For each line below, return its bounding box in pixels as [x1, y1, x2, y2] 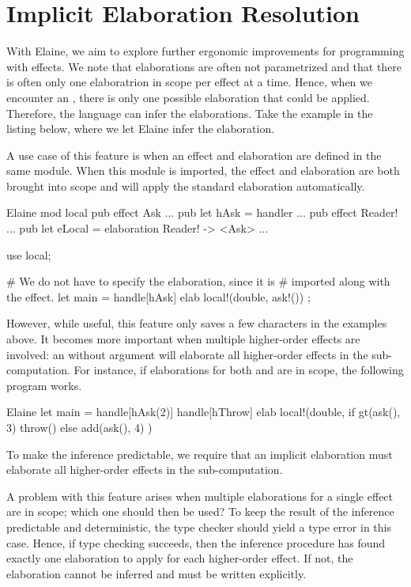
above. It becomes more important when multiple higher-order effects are [6, 331, 360, 347]
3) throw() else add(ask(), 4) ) [6, 419, 153, 435]
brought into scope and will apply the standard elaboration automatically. [6, 177, 365, 194]
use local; [6, 246, 51, 263]
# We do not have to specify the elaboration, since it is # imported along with [6, 273, 390, 290]
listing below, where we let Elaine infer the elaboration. [6, 120, 275, 137]
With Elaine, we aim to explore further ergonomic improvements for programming [6, 43, 405, 59]
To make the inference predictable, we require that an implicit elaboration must [6, 445, 393, 462]
